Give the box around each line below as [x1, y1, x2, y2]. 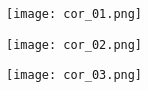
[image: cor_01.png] [6, 7, 143, 21]
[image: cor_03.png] [6, 68, 143, 83]
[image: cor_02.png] [6, 37, 143, 52]
